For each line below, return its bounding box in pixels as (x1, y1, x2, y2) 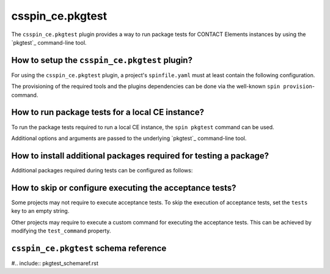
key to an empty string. (11, 207, 70, 215)
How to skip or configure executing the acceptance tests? (11, 182, 237, 193)
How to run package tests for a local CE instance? (11, 107, 205, 117)
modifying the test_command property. (11, 227, 111, 234)
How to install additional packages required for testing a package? (11, 150, 269, 161)
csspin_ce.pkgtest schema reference (11, 243, 167, 253)
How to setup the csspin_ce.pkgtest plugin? (11, 55, 193, 65)
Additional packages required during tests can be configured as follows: (11, 166, 193, 174)
